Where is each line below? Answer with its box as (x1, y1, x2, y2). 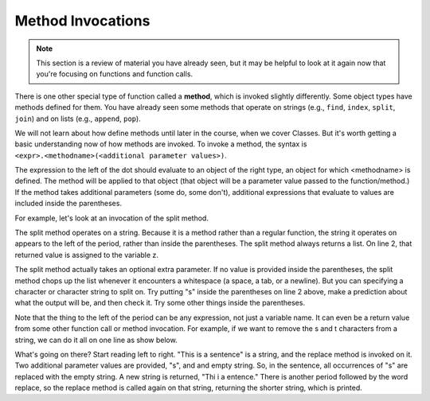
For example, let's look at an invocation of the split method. (14, 213, 209, 223)
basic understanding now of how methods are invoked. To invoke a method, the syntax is (14, 139, 307, 149)
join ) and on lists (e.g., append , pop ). (14, 114, 141, 123)
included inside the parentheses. (14, 199, 123, 208)
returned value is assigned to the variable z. (14, 250, 159, 259)
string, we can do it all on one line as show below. (14, 335, 178, 345)
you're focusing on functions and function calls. (36, 69, 193, 79)
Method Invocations (14, 12, 150, 29)
